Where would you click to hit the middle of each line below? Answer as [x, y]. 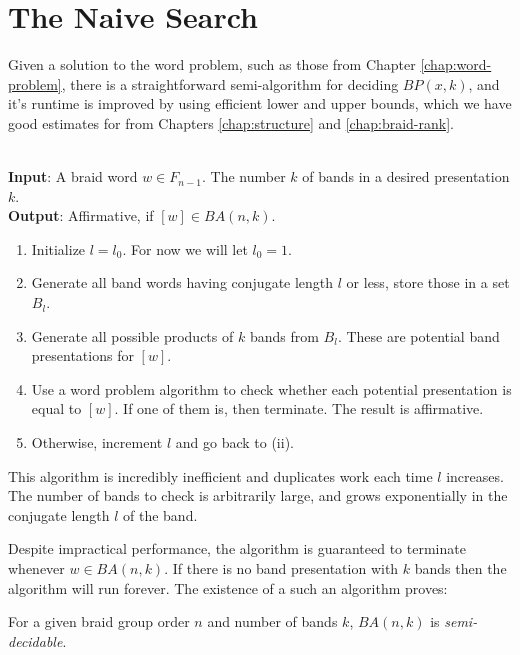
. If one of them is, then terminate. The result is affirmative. [299, 408]
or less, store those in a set [428, 282]
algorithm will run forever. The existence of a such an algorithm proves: [228, 587]
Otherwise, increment [97, 442]
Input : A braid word [73, 176]
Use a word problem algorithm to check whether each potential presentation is [271, 388]
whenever [36, 568]
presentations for [82, 355]
